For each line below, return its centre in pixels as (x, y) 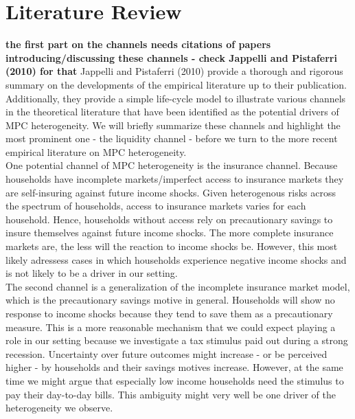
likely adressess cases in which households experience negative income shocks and (176, 259)
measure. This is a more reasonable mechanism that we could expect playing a (171, 327)
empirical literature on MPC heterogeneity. (96, 151)
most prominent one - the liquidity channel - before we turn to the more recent (172, 138)
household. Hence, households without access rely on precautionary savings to (169, 219)
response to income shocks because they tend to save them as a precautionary (169, 313)
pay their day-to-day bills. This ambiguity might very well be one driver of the (171, 394)
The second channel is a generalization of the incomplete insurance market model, (178, 286)
